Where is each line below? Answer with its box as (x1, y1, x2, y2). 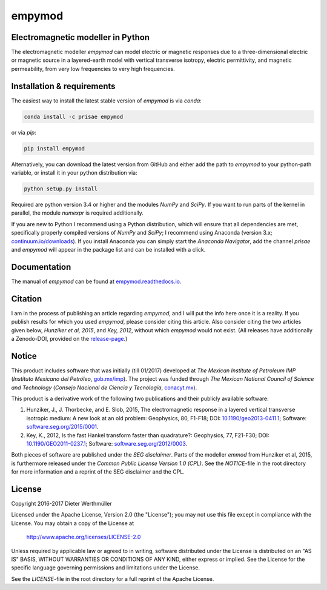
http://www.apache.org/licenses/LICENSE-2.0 (26, 534, 141, 541)
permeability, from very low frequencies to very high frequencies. (11, 65, 175, 72)
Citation (11, 293, 42, 304)
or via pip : (11, 129, 36, 136)
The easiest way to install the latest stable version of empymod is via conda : (11, 97, 202, 104)
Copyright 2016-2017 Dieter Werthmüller (11, 500, 112, 508)
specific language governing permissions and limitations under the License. (11, 564, 200, 571)
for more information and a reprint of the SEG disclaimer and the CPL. (11, 468, 185, 475)
